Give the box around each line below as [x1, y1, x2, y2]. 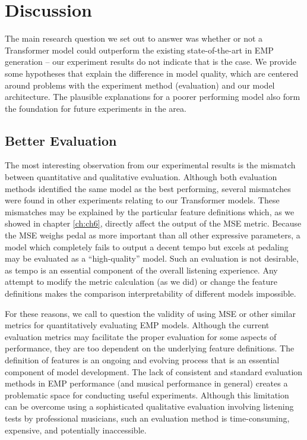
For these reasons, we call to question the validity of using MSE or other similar [5, 307, 296, 319]
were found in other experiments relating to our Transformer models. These [5, 194, 280, 206]
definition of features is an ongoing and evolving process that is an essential [5, 353, 280, 366]
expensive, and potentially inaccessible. [5, 423, 147, 436]
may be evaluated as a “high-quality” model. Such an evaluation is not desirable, [5, 252, 299, 265]
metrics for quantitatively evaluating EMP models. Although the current [5, 319, 270, 331]
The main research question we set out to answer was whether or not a [5, 32, 263, 45]
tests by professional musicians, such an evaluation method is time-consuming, [5, 411, 290, 424]
